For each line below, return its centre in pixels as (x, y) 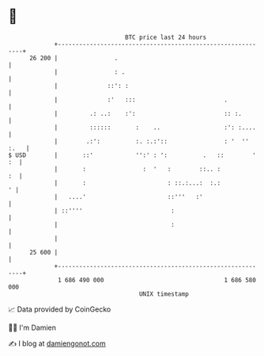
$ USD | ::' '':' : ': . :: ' (132, 155)
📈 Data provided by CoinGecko (60, 309)
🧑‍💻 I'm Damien (32, 327)
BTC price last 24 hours (166, 37)
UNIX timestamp (164, 294)
